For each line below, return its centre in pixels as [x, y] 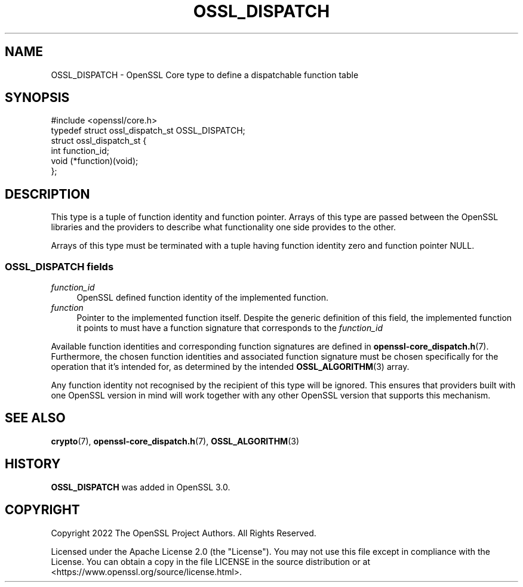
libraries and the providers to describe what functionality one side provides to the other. [224, 227]
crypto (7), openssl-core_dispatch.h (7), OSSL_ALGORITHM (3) [175, 441]
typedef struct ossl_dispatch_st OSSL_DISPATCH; [148, 131]
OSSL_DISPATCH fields [59, 266]
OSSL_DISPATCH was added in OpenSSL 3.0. [141, 487]
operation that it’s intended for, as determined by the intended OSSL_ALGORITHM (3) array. [230, 367]
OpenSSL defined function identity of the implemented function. [202, 298]
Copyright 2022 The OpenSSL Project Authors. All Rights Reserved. [184, 533]
